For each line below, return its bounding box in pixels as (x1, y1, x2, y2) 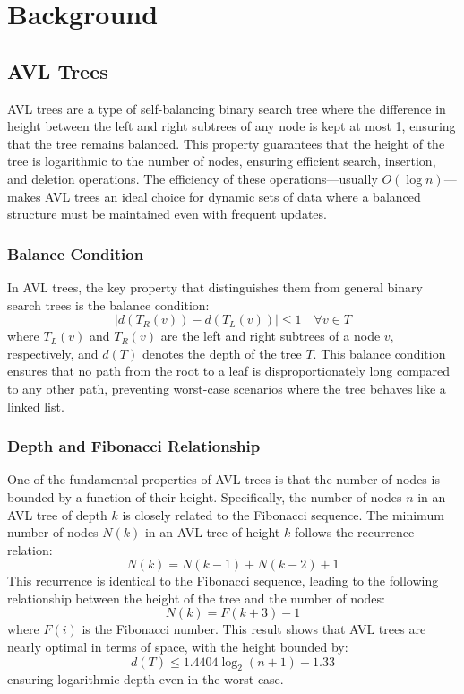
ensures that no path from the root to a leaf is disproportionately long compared (7, 361, 451, 380)
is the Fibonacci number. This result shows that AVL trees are (82, 620, 426, 638)
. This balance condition (313, 343, 446, 362)
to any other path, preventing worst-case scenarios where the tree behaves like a (7, 378, 446, 397)
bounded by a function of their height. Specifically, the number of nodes (7, 487, 402, 506)
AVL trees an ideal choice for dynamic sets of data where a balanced (45, 187, 421, 205)
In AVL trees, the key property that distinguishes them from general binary (7, 277, 423, 296)
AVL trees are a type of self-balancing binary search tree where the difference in (7, 99, 446, 117)
